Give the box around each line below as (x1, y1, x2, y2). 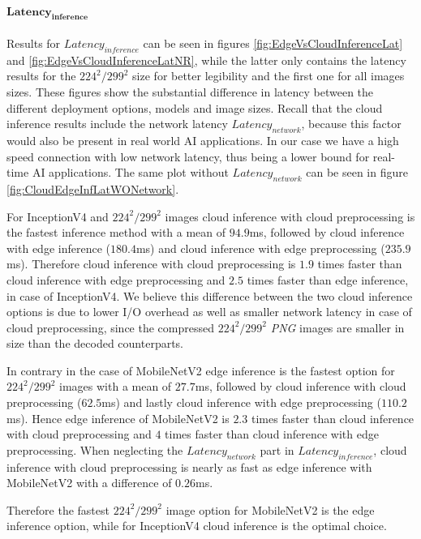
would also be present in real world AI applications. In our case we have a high (6, 131, 399, 148)
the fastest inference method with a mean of (6, 224, 226, 241)
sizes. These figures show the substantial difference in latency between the (6, 83, 374, 100)
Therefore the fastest (6, 501, 110, 518)
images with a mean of (59, 378, 172, 395)
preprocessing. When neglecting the (6, 441, 183, 458)
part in (260, 441, 294, 458)
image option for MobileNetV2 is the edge (165, 501, 375, 518)
